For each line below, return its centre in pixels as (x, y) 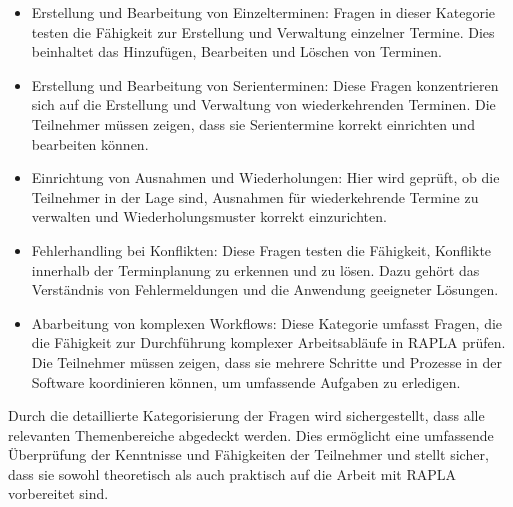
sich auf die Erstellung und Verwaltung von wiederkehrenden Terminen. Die (263, 104)
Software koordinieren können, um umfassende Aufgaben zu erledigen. (246, 381)
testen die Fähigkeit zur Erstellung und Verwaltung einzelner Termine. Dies (263, 31)
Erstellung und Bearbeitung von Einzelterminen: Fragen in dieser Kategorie (263, 12)
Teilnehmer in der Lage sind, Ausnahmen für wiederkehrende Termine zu (255, 196)
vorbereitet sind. (58, 493)
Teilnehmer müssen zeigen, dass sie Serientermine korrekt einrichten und (253, 123)
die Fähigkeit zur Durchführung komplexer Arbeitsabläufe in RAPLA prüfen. (268, 342)
